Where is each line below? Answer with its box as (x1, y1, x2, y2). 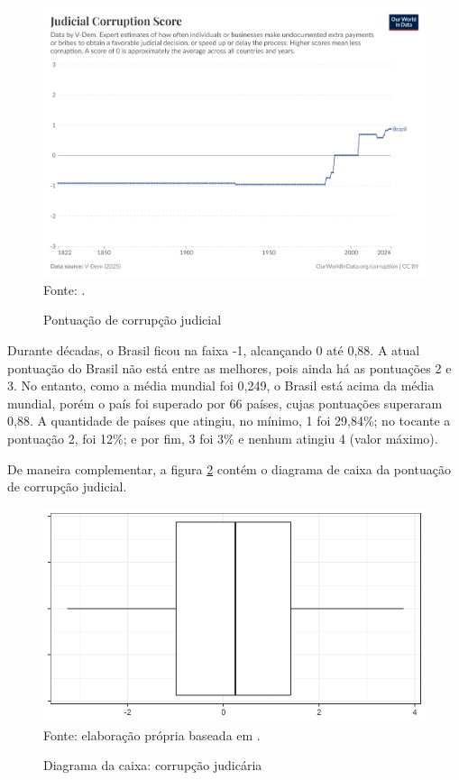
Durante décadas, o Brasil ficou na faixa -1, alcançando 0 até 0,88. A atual (7, 341, 420, 360)
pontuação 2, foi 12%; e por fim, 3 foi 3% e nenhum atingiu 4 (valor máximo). (7, 428, 438, 447)
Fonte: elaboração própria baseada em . (43, 725, 261, 744)
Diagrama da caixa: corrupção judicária (43, 756, 262, 775)
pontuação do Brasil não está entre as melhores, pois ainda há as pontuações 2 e (7, 358, 452, 377)
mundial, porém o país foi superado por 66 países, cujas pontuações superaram (7, 393, 443, 412)
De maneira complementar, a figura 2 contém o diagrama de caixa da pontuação (7, 459, 451, 478)
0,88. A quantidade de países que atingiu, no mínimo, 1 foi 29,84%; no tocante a (7, 411, 451, 430)
